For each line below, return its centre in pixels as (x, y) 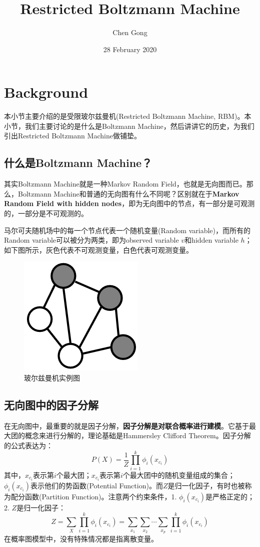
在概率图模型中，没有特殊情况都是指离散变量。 (81, 538)
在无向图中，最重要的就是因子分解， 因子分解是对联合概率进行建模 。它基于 (126, 425)
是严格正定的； (230, 496)
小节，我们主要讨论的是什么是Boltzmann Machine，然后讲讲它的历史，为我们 (129, 126)
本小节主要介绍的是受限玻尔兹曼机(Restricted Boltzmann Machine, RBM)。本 (128, 116)
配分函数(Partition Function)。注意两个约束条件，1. (94, 496)
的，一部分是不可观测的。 (46, 213)
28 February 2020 (130, 49)
